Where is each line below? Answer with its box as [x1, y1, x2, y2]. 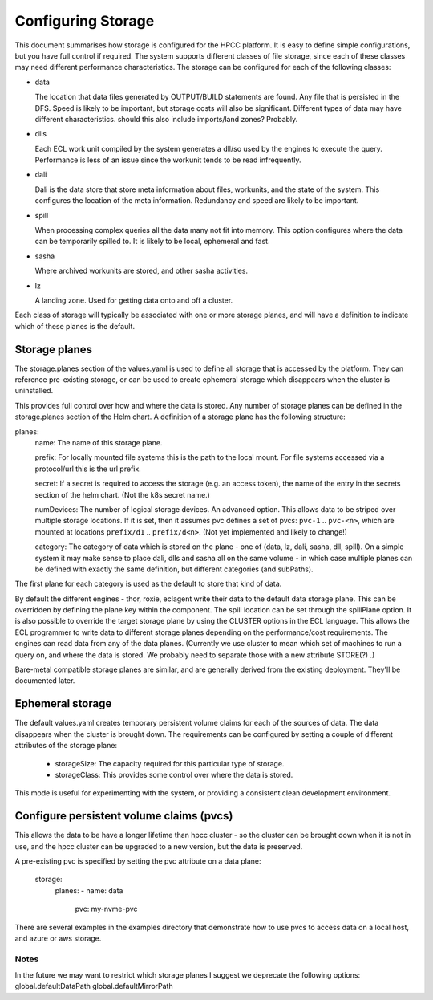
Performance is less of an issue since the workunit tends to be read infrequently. [34, 155, 301, 165]
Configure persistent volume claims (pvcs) [14, 809, 233, 823]
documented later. [14, 676, 75, 685]
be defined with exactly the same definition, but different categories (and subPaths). [34, 564, 314, 574]
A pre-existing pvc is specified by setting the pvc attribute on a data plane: [14, 856, 261, 866]
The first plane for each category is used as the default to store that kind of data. [14, 579, 282, 589]
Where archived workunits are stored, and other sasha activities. [34, 266, 249, 276]
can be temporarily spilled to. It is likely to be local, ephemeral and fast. [34, 237, 270, 246]
